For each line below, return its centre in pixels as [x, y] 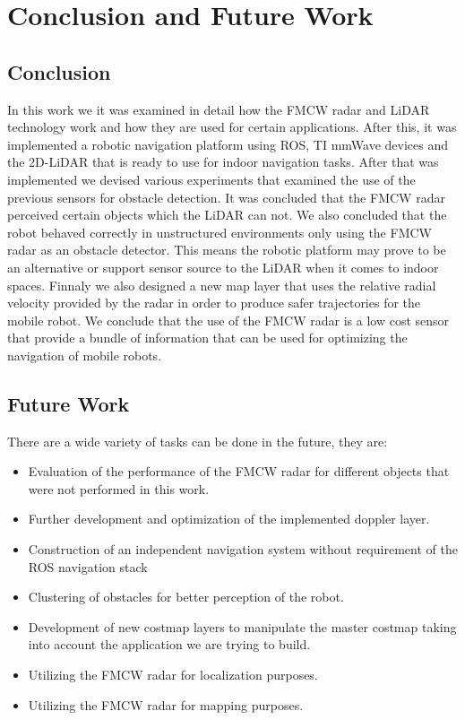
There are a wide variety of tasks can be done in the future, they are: [198, 441]
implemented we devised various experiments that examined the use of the [211, 179]
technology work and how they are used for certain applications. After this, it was [232, 127]
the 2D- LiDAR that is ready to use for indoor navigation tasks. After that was [223, 162]
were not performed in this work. [119, 488]
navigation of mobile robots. [85, 355]
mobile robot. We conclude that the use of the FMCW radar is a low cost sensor [228, 320]
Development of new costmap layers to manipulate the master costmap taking [242, 626]
